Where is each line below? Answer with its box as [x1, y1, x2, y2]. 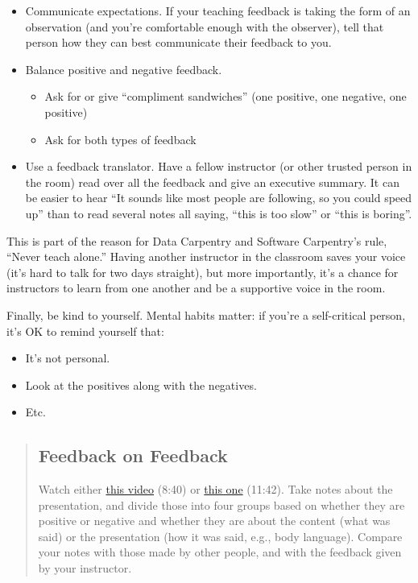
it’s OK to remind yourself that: [6, 322, 164, 339]
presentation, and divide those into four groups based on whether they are [38, 496, 405, 513]
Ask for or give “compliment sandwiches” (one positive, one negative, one [44, 88, 407, 105]
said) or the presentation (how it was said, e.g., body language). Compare [38, 527, 403, 544]
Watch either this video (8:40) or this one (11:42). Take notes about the [38, 481, 393, 498]
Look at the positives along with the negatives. [25, 376, 257, 393]
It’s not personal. [25, 349, 110, 366]
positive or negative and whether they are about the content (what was [38, 512, 391, 529]
